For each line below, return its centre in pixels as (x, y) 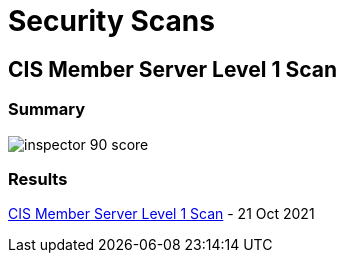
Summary (47, 109)
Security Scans (111, 21)
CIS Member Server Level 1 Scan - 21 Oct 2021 (161, 214)
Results (38, 178)
